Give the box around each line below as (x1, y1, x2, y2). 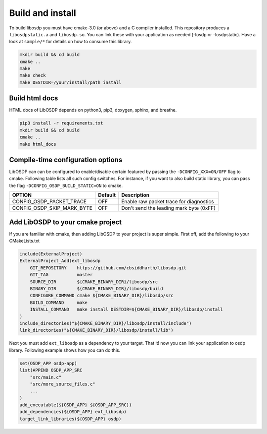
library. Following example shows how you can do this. (9, 347, 121, 353)
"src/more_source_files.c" (30, 381, 96, 387)
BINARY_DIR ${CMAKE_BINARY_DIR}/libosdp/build (30, 286, 163, 292)
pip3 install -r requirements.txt (19, 121, 103, 126)
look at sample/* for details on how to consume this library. (9, 39, 132, 45)
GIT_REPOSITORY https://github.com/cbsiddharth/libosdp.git (30, 265, 187, 270)
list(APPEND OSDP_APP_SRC (19, 368, 83, 373)
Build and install (9, 7, 76, 18)
